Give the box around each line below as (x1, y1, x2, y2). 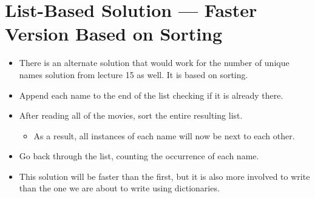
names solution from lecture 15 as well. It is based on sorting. (19, 68, 248, 81)
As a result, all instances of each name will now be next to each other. (33, 129, 295, 142)
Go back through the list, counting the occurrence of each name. (19, 150, 259, 162)
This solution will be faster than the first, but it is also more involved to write (19, 170, 310, 182)
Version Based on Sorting (5, 21, 223, 46)
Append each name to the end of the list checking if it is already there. (19, 88, 283, 101)
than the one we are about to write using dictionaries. (19, 182, 220, 194)
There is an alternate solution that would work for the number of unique (19, 56, 290, 69)
